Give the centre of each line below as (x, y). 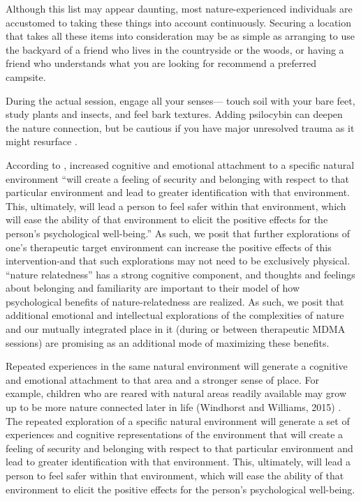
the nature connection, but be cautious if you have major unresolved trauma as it (180, 127)
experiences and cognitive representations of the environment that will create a (175, 434)
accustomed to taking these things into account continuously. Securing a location (179, 22)
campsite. (26, 76)
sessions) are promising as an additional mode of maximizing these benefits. (168, 342)
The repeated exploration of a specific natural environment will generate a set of (178, 420)
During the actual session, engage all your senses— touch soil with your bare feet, (180, 100)
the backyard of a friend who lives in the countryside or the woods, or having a (175, 49)
